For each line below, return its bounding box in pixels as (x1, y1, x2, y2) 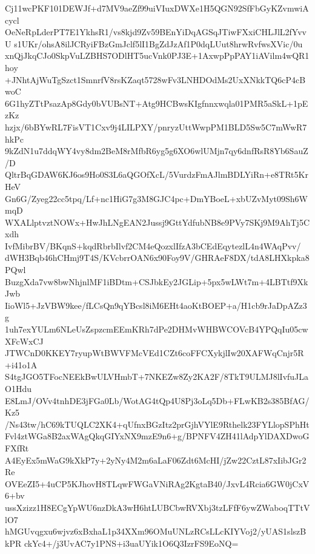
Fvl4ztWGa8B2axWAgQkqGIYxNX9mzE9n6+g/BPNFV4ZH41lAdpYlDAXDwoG (5, 430, 310, 442)
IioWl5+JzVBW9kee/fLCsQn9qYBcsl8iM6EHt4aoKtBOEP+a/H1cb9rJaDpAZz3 (5, 299, 307, 311)
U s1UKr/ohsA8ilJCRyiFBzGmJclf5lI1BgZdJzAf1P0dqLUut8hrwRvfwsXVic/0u (5, 37, 303, 50)
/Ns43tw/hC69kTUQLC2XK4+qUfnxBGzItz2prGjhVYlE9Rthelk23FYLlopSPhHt (5, 417, 310, 430)
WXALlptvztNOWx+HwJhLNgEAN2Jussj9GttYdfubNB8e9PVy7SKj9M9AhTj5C (5, 215, 310, 228)
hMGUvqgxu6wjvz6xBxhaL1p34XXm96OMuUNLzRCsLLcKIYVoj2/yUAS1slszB (5, 525, 307, 538)
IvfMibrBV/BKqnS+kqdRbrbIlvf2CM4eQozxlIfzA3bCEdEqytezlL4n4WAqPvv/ (5, 239, 301, 252)
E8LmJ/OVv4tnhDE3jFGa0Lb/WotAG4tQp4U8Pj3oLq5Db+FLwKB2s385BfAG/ (5, 394, 310, 407)
